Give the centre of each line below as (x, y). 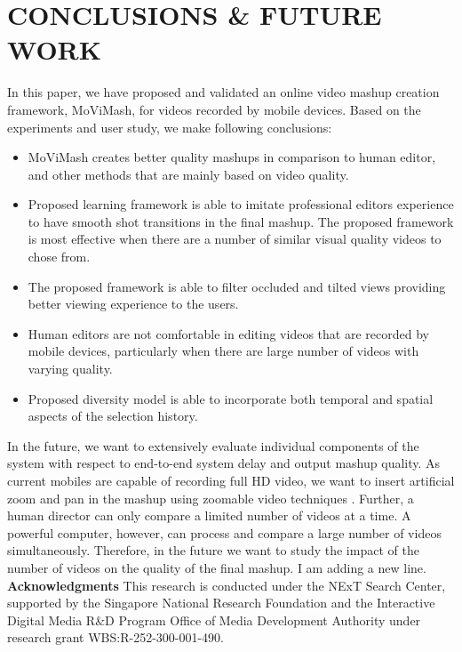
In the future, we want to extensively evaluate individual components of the (213, 445)
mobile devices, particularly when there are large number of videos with (223, 351)
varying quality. (70, 369)
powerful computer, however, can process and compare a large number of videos (224, 532)
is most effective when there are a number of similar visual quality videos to (235, 239)
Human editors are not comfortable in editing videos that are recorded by (228, 333)
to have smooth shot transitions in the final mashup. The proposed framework (241, 221)
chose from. (59, 257)
